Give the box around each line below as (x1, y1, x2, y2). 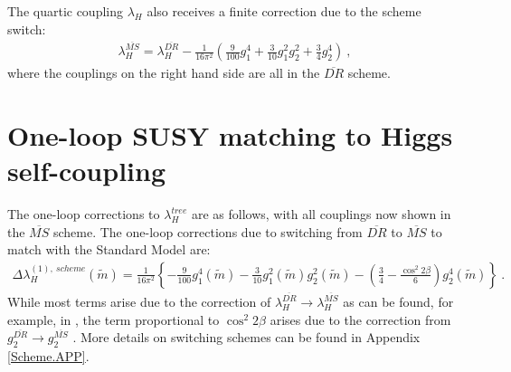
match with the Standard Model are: (7, 240, 211, 259)
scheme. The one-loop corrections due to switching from (52, 222, 363, 241)
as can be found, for (343, 292, 454, 311)
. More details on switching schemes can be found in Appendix (72, 328, 421, 347)
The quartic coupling (7, 2, 124, 20)
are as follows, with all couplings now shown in (191, 205, 451, 224)
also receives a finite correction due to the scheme (147, 2, 421, 20)
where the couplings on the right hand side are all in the (7, 63, 320, 82)
